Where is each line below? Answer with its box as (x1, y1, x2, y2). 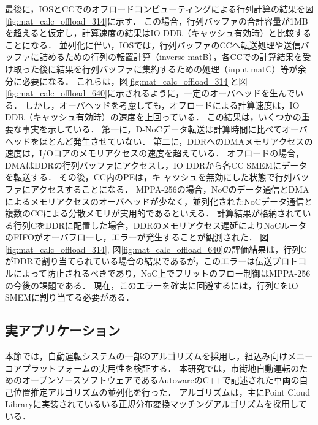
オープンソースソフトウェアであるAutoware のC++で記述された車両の (21, 373, 300, 386)
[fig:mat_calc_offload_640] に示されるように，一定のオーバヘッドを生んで (5, 86, 295, 99)
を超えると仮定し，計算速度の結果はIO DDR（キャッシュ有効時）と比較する (5, 26, 311, 39)
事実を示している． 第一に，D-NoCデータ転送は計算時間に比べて (21, 122, 282, 135)
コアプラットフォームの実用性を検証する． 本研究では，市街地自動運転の (5, 361, 300, 374)
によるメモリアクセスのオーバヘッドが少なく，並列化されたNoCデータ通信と (5, 194, 312, 207)
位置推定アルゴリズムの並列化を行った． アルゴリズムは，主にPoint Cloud (13, 385, 310, 398)
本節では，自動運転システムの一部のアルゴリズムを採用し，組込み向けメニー (5, 350, 314, 362)
